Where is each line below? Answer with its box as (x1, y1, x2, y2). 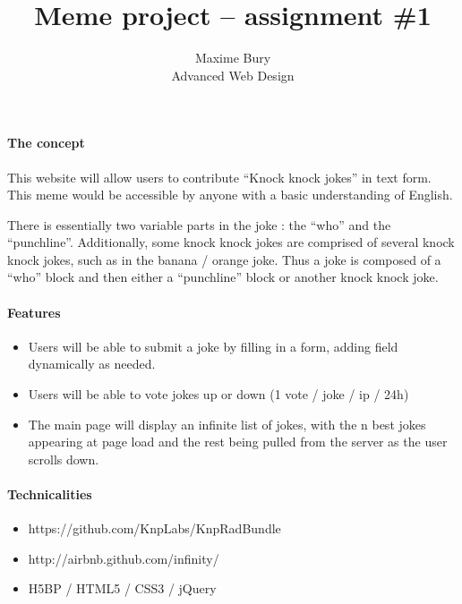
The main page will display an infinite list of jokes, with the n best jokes (28, 414, 426, 433)
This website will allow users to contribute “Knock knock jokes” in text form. (7, 167, 432, 186)
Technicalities (7, 485, 92, 504)
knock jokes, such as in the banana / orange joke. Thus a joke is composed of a (7, 250, 441, 268)
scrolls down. (28, 449, 99, 468)
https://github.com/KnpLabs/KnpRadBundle (28, 519, 281, 538)
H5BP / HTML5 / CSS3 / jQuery (28, 579, 217, 598)
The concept (7, 133, 85, 152)
